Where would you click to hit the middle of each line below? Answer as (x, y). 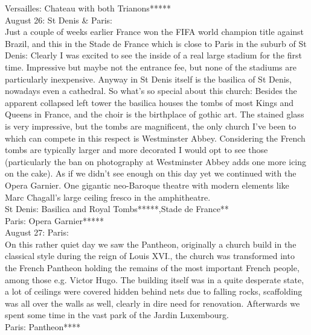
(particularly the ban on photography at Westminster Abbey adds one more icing (156, 161)
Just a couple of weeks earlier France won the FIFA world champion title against (155, 32)
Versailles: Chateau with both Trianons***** (88, 8)
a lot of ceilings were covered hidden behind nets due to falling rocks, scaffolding (154, 291)
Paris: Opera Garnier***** (54, 220)
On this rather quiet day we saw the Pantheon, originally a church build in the (151, 244)
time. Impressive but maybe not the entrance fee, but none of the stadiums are (151, 67)
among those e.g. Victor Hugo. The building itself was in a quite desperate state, (155, 279)
